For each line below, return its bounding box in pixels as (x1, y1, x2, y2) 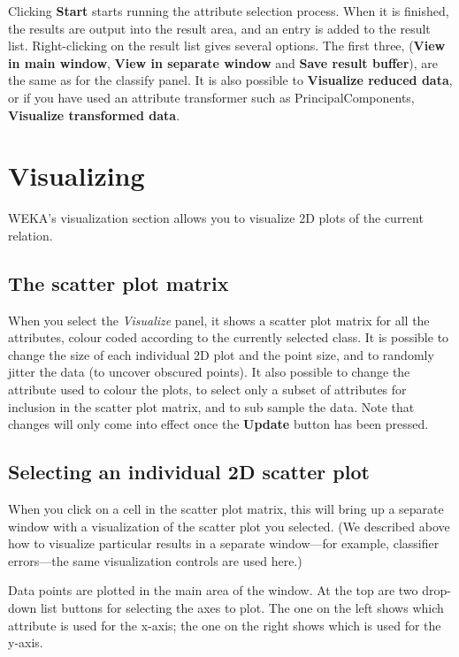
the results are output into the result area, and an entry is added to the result (8, 19, 431, 37)
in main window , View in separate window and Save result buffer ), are (8, 53, 439, 72)
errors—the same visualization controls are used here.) (8, 551, 302, 569)
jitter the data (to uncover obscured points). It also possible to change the (8, 363, 410, 381)
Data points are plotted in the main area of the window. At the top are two (8, 581, 418, 600)
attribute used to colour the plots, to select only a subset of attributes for (8, 380, 407, 399)
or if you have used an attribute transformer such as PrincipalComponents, (8, 88, 415, 106)
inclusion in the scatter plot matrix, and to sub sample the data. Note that (8, 397, 415, 416)
